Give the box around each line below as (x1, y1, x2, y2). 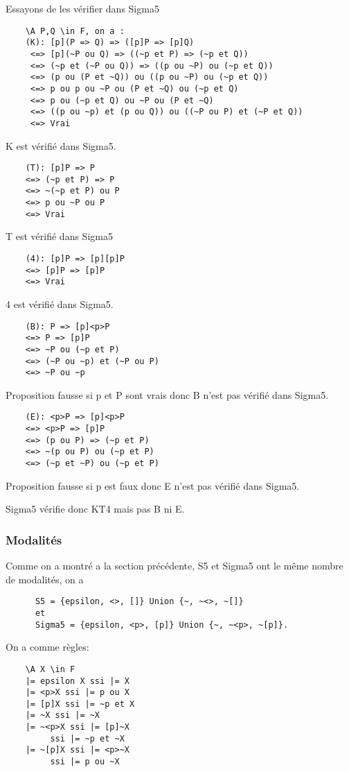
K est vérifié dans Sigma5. (6, 138, 116, 153)
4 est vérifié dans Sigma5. (6, 296, 114, 311)
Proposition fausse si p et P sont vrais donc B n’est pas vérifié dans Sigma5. (6, 387, 329, 402)
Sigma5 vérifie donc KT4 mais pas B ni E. (6, 501, 185, 516)
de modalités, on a (6, 572, 84, 586)
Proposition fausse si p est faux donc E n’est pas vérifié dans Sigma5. (6, 478, 300, 492)
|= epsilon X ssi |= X (25, 676, 129, 686)
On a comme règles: (6, 640, 89, 654)
